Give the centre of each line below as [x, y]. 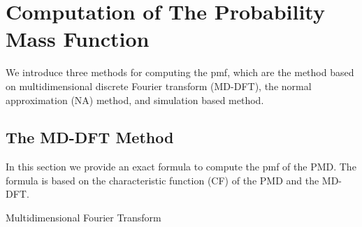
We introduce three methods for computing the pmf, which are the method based [180, 72]
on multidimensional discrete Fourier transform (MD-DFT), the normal [159, 86]
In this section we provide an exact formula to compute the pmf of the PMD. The [181, 167]
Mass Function [78, 39]
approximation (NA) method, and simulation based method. [135, 100]
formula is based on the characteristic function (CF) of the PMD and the [162, 180]
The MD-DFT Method [90, 137]
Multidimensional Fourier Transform [84, 218]
